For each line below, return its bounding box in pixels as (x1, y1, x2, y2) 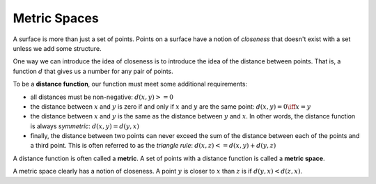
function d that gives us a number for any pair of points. (13, 67, 173, 75)
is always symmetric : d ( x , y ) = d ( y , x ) (30, 122, 139, 130)
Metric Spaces (13, 10, 99, 26)
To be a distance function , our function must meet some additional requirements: (13, 80, 247, 89)
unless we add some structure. (13, 44, 102, 52)
